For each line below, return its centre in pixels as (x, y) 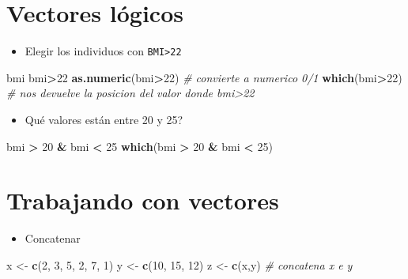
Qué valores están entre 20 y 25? (104, 119)
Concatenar (53, 238)
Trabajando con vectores (143, 200)
